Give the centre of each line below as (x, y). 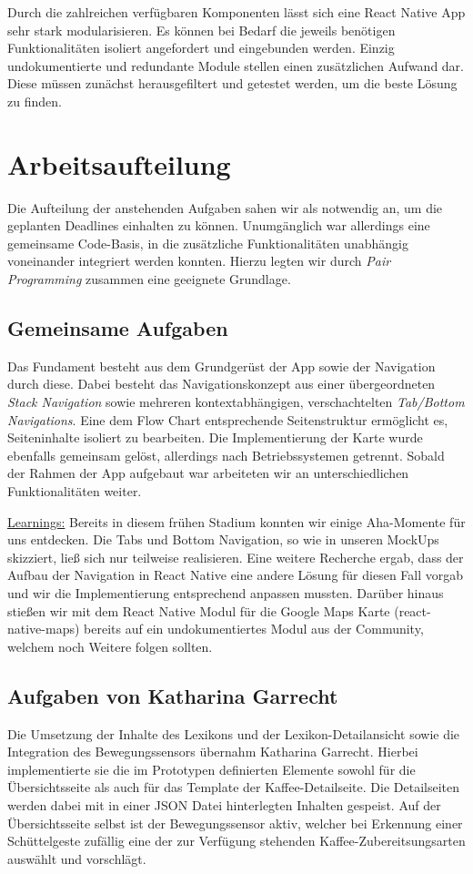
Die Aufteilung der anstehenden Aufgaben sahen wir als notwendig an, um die (225, 207)
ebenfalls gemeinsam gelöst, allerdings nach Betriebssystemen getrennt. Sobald (226, 455)
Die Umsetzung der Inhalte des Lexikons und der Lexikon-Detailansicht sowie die (234, 733)
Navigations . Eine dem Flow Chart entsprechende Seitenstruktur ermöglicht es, (228, 419)
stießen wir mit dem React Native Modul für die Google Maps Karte (199, 610)
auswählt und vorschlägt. (77, 858)
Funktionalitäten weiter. (75, 491)
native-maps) (44, 629)
